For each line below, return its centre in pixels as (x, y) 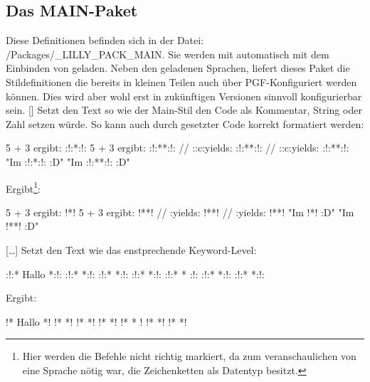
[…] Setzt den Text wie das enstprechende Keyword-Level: (131, 249)
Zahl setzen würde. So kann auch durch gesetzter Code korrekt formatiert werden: (185, 123)
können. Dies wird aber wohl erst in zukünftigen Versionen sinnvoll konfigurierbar (184, 96)
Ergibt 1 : (23, 187)
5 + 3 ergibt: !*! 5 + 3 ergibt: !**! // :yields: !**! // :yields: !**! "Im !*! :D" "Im (180, 212)
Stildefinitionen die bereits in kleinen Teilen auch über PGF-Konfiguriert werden (181, 81)
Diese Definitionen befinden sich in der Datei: (105, 40)
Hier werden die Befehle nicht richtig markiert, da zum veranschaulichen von (189, 356)
